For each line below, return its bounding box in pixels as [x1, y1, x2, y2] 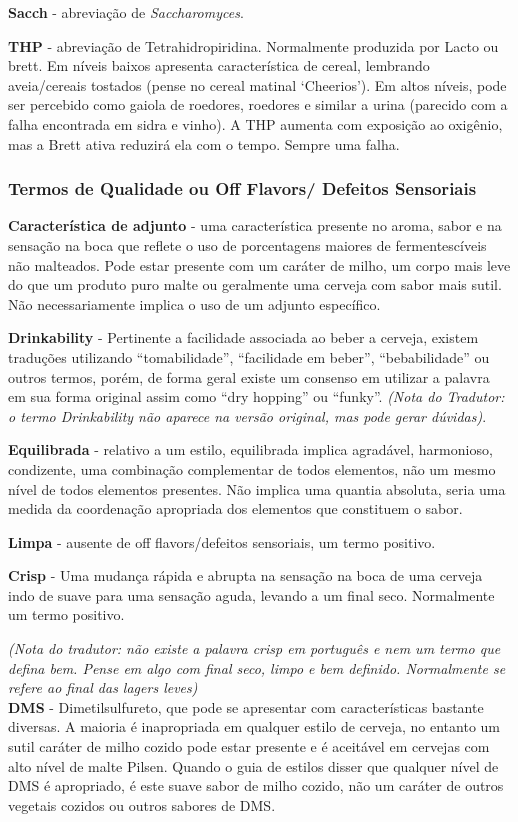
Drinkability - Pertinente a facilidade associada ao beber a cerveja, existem [8, 327, 479, 348]
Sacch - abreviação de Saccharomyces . [8, 2, 244, 22]
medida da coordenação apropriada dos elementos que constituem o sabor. [8, 498, 463, 519]
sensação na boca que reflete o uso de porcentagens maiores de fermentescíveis [8, 234, 487, 255]
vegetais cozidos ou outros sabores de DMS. [8, 794, 276, 815]
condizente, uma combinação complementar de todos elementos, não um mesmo [8, 458, 496, 479]
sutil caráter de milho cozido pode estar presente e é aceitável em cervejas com [8, 736, 490, 757]
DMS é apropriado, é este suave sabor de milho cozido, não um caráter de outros [8, 775, 504, 796]
